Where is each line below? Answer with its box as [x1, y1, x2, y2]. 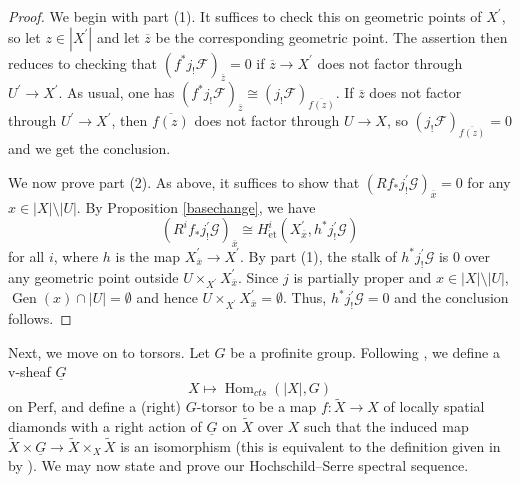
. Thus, [282, 287, 327, 308]
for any [467, 171, 511, 192]
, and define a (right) [53, 396, 182, 417]
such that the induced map [304, 416, 469, 437]
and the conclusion [394, 287, 509, 308]
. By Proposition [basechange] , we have [76, 196, 316, 217]
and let [96, 26, 140, 47]
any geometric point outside [8, 266, 179, 287]
